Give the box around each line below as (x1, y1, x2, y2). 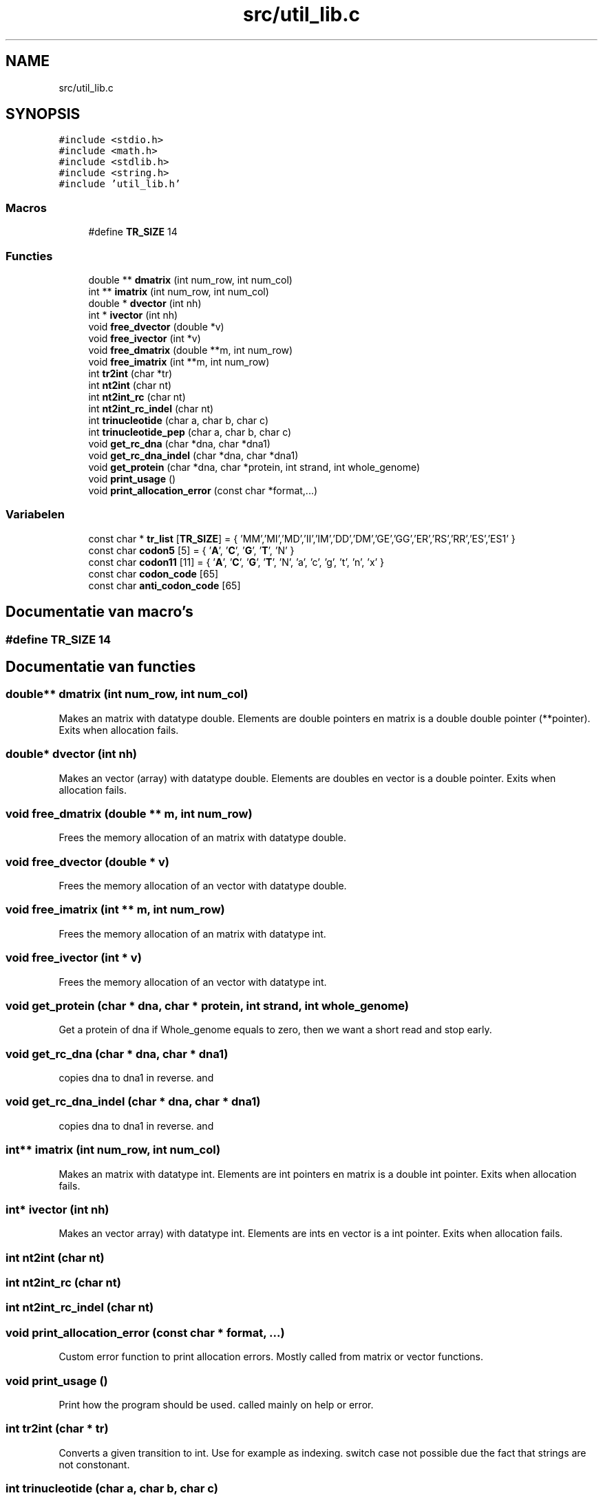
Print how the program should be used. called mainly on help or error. (59, 1398, 374, 1411)
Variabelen (6, 507, 65, 522)
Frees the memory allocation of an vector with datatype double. (59, 880, 347, 891)
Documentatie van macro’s (6, 603, 193, 621)
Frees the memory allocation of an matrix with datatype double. (59, 832, 346, 844)
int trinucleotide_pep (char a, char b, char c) (88, 425, 292, 438)
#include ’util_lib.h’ (59, 178, 181, 190)
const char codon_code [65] (88, 567, 219, 580)
